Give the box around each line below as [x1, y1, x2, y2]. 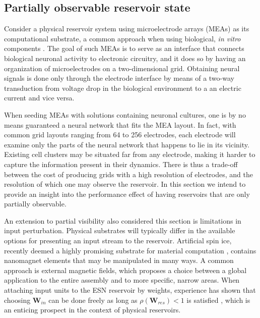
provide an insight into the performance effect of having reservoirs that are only [4, 188, 250, 199]
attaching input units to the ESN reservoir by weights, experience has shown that [4, 285, 256, 295]
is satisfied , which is [186, 294, 250, 305]
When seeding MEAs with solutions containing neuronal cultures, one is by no [4, 109, 246, 120]
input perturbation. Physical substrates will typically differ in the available [4, 225, 235, 236]
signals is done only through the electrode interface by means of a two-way [4, 73, 234, 83]
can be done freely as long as [48, 294, 138, 305]
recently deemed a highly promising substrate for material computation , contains [4, 245, 256, 255]
